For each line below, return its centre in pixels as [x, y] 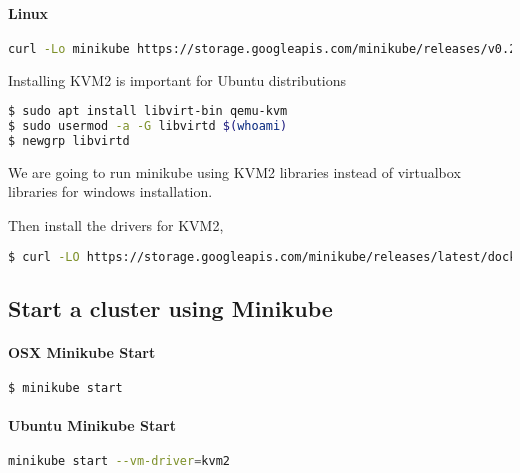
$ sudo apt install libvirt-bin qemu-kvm [148, 111]
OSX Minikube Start [82, 351]
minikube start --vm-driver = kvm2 [119, 460]
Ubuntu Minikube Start [92, 424]
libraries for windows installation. [110, 191]
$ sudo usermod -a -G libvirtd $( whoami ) [148, 126]
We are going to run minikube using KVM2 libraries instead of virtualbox [234, 171]
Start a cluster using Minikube [170, 307]
